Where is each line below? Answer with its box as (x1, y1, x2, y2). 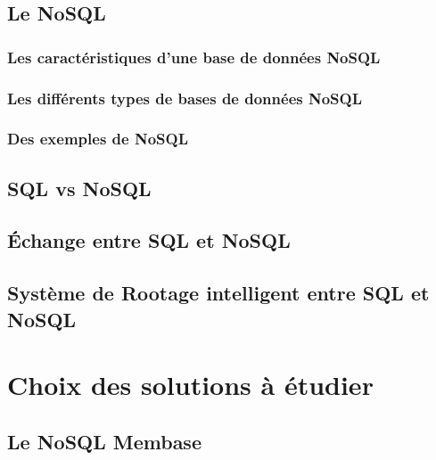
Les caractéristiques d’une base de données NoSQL (7, 45, 381, 68)
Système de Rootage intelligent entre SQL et (7, 279, 430, 307)
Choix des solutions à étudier (7, 366, 374, 403)
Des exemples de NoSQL (7, 127, 188, 150)
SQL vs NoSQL (7, 174, 152, 201)
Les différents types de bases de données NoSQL (7, 86, 362, 109)
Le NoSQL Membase (7, 427, 202, 455)
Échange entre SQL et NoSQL (7, 226, 291, 254)
